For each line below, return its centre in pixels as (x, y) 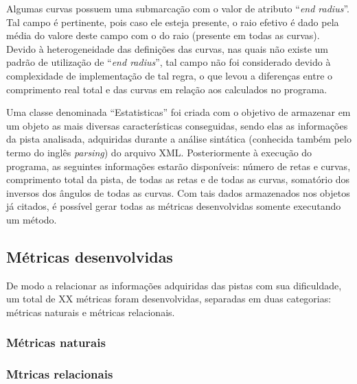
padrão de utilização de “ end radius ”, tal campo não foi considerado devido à (169, 62)
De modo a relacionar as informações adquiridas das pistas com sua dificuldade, (174, 285)
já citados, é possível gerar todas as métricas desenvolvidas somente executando (174, 206)
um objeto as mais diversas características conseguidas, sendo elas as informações (177, 125)
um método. (32, 219)
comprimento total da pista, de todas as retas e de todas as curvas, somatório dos (178, 179)
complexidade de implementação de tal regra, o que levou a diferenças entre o (170, 75)
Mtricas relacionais (60, 374)
